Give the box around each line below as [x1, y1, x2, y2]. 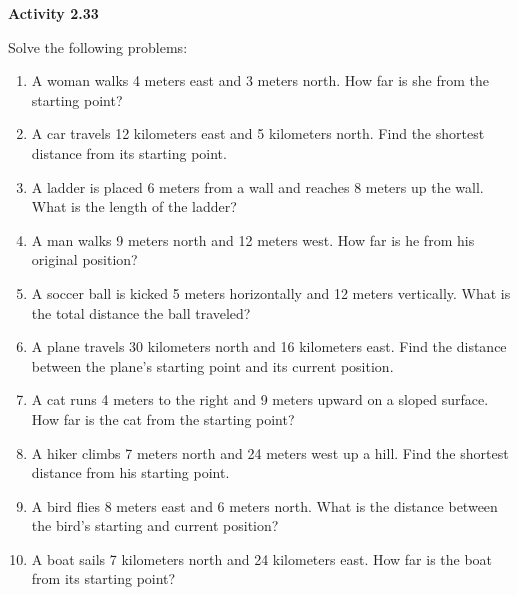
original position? [31, 249, 138, 270]
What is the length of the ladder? [31, 196, 237, 217]
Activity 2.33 [8, 3, 99, 23]
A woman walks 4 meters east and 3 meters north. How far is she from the [31, 70, 489, 91]
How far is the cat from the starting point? [31, 408, 295, 429]
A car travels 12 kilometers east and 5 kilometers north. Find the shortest [31, 123, 485, 144]
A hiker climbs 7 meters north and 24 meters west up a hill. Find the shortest [31, 442, 509, 463]
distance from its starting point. [31, 142, 227, 163]
